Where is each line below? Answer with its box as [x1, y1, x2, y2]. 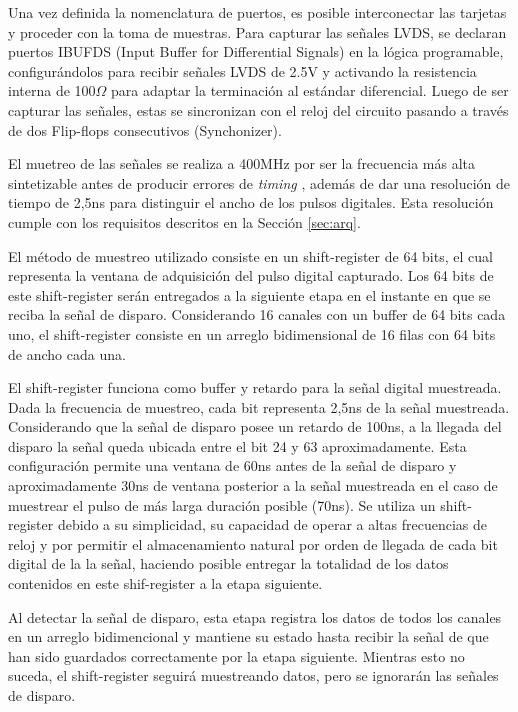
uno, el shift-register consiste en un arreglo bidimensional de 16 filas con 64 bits [8, 323, 496, 344]
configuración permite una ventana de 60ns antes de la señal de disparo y [8, 455, 457, 476]
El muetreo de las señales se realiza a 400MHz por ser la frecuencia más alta [8, 153, 476, 174]
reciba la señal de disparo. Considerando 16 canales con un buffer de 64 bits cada [8, 304, 506, 325]
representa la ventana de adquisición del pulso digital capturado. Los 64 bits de [8, 265, 494, 286]
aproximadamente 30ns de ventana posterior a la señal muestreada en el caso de [8, 475, 498, 496]
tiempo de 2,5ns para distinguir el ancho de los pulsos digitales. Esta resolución [8, 192, 494, 213]
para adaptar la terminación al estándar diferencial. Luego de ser [111, 80, 509, 101]
